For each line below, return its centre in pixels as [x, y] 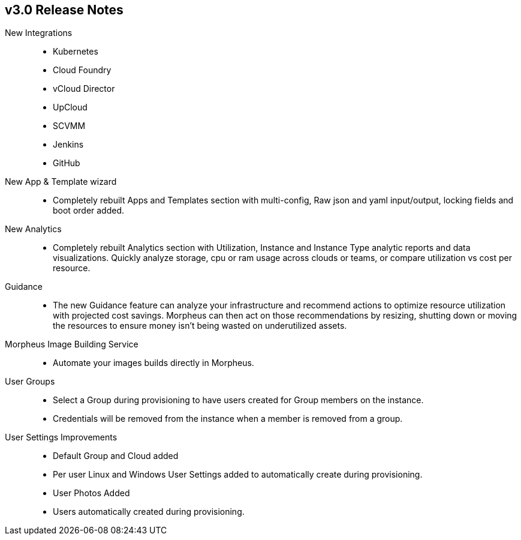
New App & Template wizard [61, 182]
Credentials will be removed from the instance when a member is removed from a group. [228, 419]
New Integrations [39, 33]
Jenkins [68, 145]
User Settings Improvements [61, 437]
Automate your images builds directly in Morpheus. [153, 363]
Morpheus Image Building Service [72, 344]
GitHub [67, 163]
